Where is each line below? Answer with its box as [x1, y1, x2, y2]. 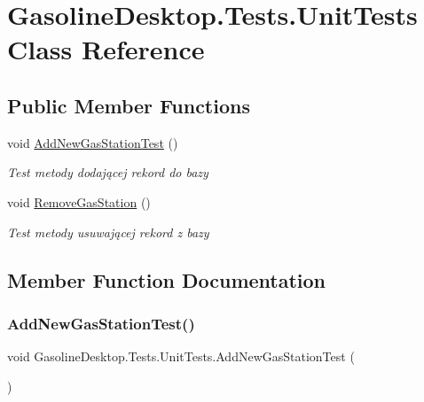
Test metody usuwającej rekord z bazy [7, 222, 209, 241]
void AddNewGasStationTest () [7, 133, 178, 151]
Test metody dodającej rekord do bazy [7, 163, 208, 182]
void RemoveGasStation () [7, 192, 151, 211]
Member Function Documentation [7, 266, 326, 293]
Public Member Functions [7, 91, 250, 119]
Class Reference [7, 31, 205, 67]
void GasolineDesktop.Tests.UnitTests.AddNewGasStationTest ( [7, 347, 355, 366]
